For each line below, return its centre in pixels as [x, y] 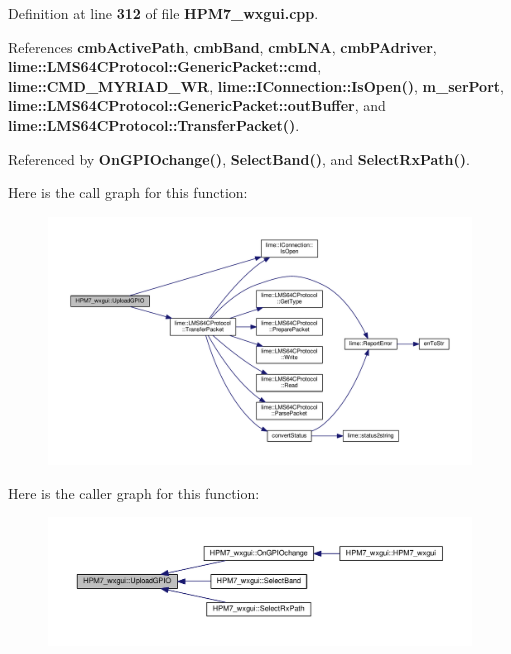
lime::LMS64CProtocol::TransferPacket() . [154, 124]
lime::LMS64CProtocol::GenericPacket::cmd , [165, 66]
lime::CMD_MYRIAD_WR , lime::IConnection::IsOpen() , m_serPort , [256, 85]
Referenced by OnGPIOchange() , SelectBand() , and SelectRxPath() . [239, 158]
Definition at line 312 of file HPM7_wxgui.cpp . [163, 13]
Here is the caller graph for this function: [134, 492]
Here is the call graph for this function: [128, 192]
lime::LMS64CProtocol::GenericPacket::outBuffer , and [197, 105]
